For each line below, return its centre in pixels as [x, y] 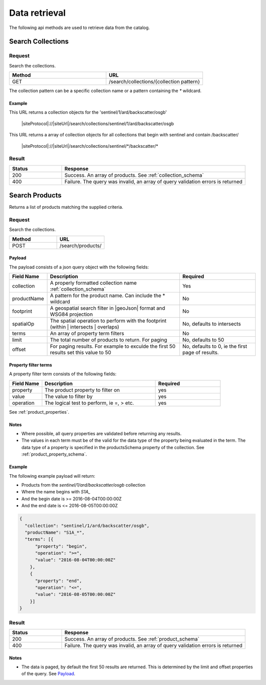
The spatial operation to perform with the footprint [108, 321]
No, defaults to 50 [203, 340]
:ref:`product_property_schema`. [54, 454]
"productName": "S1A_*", [55, 532]
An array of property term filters [87, 333]
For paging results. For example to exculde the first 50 [113, 346]
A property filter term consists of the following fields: [63, 374]
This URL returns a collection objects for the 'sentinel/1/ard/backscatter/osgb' [88, 112]
